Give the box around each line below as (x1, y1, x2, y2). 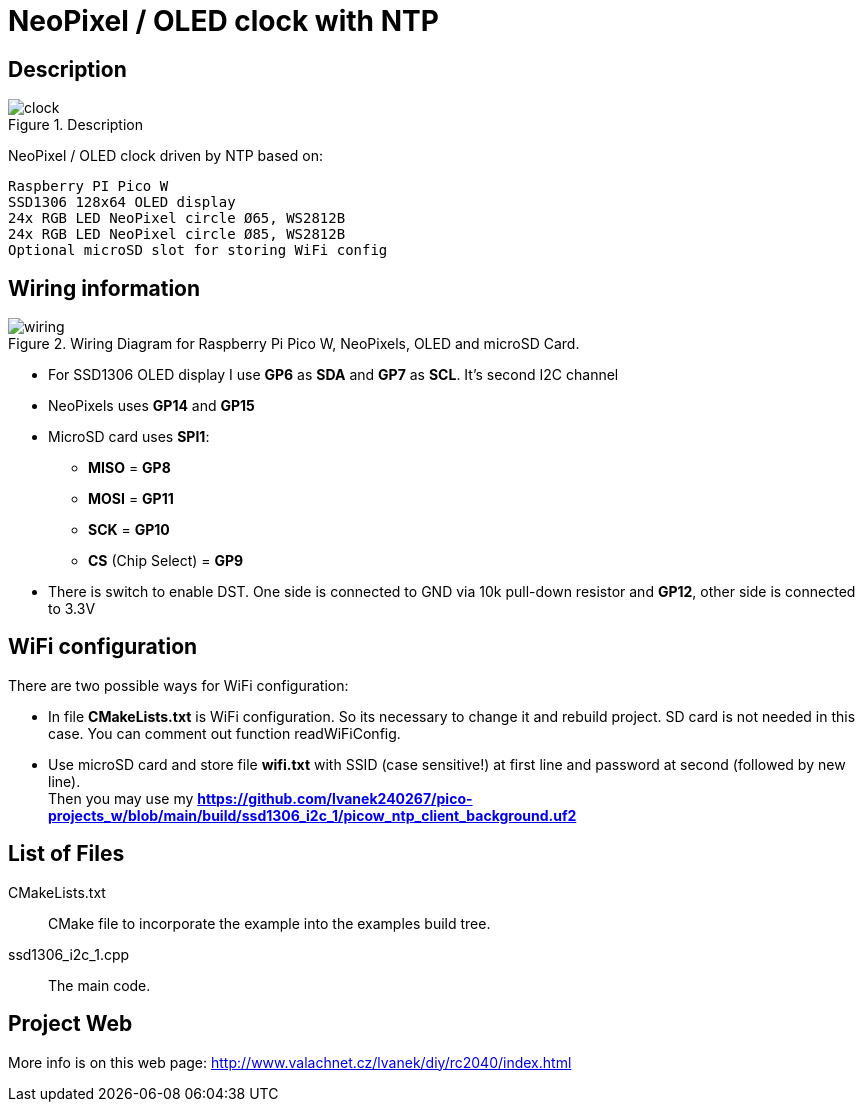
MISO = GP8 (88, 459, 171, 477)
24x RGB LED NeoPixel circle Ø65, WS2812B (8, 210, 346, 227)
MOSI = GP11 (88, 490, 174, 508)
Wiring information (8, 275, 201, 301)
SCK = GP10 (88, 521, 170, 539)
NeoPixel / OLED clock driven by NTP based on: (8, 147, 323, 165)
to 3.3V (48, 600, 96, 618)
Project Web (8, 1011, 133, 1037)
